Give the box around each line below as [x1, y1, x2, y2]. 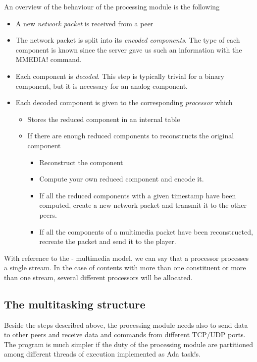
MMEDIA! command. [15, 54, 82, 64]
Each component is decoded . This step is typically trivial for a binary [15, 70, 224, 81]
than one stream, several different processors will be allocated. [4, 272, 193, 282]
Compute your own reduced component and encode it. [39, 174, 204, 184]
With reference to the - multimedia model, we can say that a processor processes [4, 252, 249, 263]
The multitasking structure [4, 296, 146, 311]
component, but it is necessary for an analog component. [15, 80, 188, 91]
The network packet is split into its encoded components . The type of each [15, 35, 240, 45]
